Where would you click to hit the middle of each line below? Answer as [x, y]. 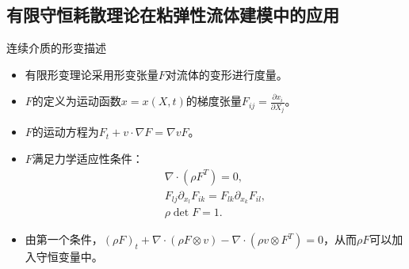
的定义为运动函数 [76, 101]
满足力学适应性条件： [88, 158]
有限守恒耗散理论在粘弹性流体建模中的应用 [173, 15]
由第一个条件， [64, 239]
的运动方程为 [65, 132]
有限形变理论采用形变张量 [92, 74]
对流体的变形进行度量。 [226, 74]
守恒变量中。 [69, 257]
